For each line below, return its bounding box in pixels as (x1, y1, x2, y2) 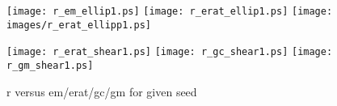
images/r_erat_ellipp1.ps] (6, 19, 151, 31)
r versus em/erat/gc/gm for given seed (6, 83, 197, 100)
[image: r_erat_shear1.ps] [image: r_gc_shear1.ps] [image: (6, 46, 333, 58)
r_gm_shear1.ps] (6, 59, 94, 71)
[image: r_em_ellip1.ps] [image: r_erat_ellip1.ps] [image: (6, 6, 333, 17)
